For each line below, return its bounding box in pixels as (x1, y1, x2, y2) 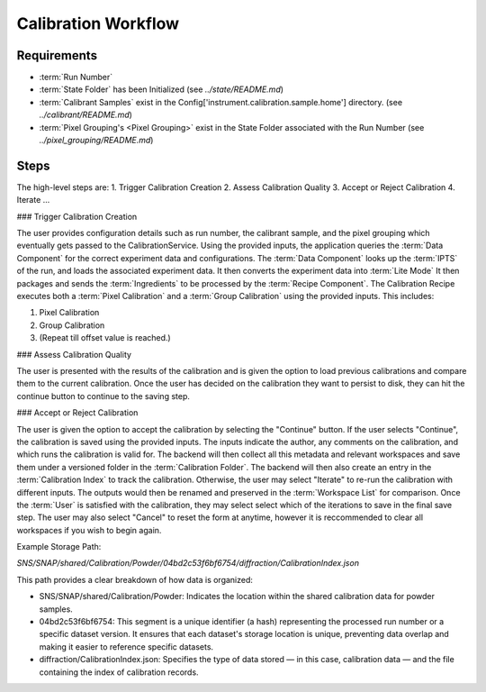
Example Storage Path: (16, 542, 102, 552)
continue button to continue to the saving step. (16, 390, 191, 401)
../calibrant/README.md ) (39, 109, 132, 121)
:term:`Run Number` (39, 72, 113, 83)
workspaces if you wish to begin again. (16, 524, 162, 535)
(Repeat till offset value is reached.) (39, 332, 171, 343)
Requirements (16, 48, 98, 63)
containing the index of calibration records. (39, 667, 199, 678)
